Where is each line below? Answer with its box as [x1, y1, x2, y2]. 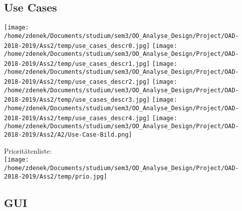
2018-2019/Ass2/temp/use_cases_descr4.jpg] [4, 114, 150, 122]
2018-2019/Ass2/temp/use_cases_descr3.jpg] [4, 96, 150, 104]
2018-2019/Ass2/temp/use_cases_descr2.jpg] [4, 78, 150, 86]
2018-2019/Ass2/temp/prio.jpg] [4, 173, 107, 180]
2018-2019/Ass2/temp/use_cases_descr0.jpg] [4, 42, 150, 49]
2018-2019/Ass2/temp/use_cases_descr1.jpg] [4, 60, 150, 67]
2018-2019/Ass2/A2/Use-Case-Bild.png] [4, 131, 132, 139]
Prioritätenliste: [4, 145, 52, 156]
